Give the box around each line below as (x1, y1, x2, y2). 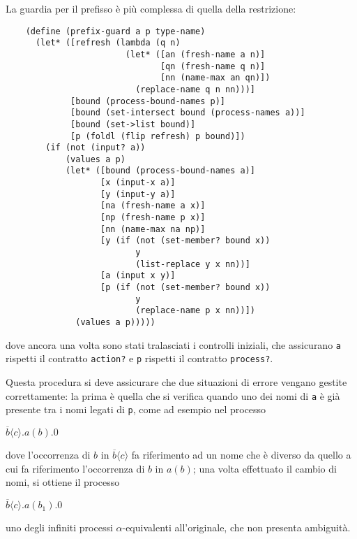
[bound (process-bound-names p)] (70, 96, 225, 106)
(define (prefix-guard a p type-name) (25, 26, 206, 36)
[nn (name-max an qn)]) (160, 73, 271, 83)
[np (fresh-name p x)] (100, 213, 206, 223)
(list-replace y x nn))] (135, 259, 250, 269)
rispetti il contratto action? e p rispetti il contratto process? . (6, 351, 273, 366)
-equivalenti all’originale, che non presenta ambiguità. (122, 520, 351, 535)
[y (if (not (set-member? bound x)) (100, 236, 271, 246)
